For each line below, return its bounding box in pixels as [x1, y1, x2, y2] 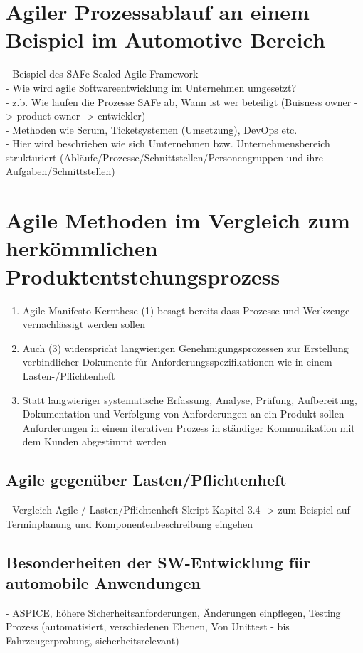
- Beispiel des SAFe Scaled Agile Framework [6, 66, 199, 81]
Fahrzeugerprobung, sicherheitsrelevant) [6, 633, 179, 648]
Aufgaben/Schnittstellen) [6, 164, 115, 179]
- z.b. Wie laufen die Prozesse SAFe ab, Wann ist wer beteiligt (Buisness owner [6, 94, 352, 109]
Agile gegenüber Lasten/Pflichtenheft [6, 469, 287, 491]
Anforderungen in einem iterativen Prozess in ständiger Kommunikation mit [22, 420, 355, 435]
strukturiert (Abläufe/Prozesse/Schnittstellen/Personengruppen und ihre [6, 149, 324, 164]
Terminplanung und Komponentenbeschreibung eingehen [6, 516, 253, 531]
